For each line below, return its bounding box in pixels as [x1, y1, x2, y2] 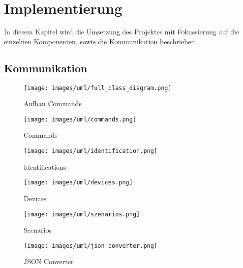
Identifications [24, 161, 66, 172]
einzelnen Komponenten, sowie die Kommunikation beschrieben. [4, 36, 197, 46]
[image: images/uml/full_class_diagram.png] [24, 84, 172, 91]
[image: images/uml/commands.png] [24, 116, 137, 123]
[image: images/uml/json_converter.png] [24, 242, 158, 249]
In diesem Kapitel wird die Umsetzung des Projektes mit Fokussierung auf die [4, 27, 240, 37]
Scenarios [24, 225, 52, 235]
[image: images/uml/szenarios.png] [24, 210, 140, 218]
